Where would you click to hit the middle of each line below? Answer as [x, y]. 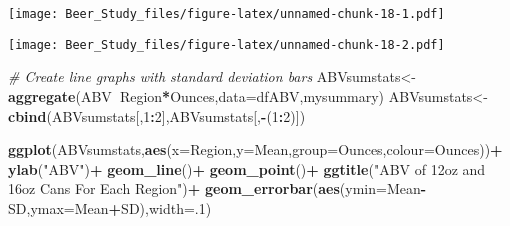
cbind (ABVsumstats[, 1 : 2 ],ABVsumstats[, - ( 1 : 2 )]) [157, 115]
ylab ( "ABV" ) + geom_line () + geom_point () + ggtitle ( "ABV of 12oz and [247, 168]
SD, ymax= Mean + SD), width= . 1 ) [110, 207]
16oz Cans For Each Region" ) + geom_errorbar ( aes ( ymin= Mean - [217, 188]
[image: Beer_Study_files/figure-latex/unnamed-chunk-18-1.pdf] [226, 14]
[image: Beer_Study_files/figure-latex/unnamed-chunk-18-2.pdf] [226, 44]
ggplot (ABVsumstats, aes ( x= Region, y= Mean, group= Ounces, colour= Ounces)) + [255, 149]
